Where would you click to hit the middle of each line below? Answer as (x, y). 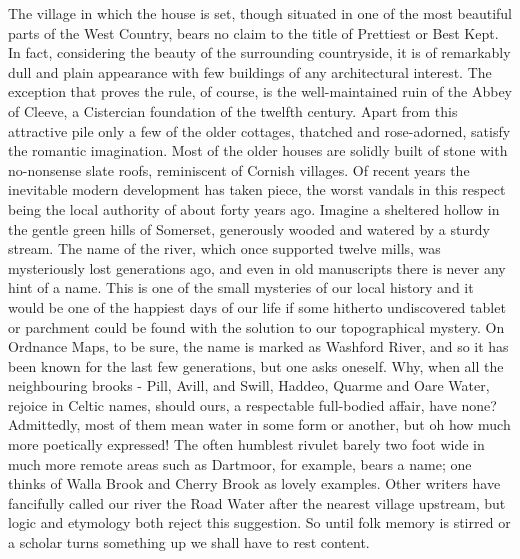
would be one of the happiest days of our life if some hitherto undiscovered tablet (257, 306)
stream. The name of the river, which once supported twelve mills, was (224, 248)
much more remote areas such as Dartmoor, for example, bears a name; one (240, 463)
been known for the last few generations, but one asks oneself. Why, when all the (256, 365)
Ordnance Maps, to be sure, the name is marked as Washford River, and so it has (258, 346)
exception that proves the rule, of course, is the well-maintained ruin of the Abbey (260, 91)
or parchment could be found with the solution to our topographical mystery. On (256, 326)
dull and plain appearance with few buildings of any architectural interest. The (250, 71)
